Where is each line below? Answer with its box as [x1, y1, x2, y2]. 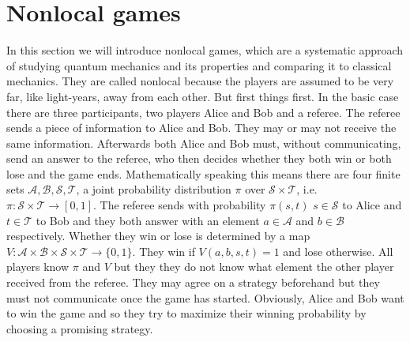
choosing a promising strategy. [6, 320, 153, 336]
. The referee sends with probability [93, 197, 266, 213]
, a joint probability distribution [76, 181, 231, 197]
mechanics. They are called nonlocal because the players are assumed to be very [6, 73, 394, 89]
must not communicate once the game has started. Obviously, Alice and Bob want [6, 289, 404, 306]
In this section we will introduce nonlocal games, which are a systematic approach [6, 42, 404, 58]
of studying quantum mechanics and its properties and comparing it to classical [6, 57, 392, 73]
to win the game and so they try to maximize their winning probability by [6, 305, 367, 321]
